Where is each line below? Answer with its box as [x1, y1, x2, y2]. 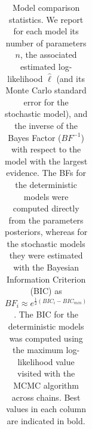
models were [23, 190, 69, 202]
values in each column [6, 402, 87, 415]
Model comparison [13, 1, 80, 13]
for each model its [13, 25, 79, 37]
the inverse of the [14, 119, 78, 131]
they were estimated [9, 249, 83, 261]
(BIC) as [30, 284, 62, 297]
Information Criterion [6, 272, 86, 285]
